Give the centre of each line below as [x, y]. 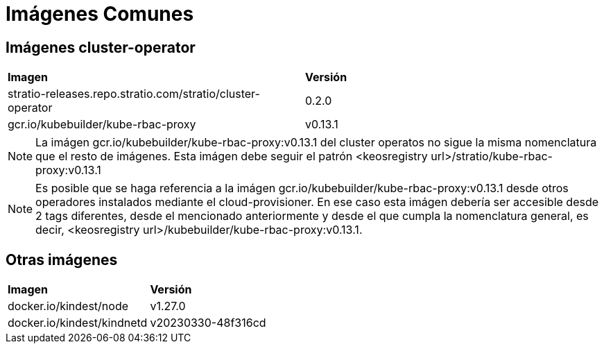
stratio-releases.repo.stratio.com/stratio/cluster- [134, 94]
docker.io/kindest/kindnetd [78, 323]
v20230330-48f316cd [208, 323]
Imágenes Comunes [100, 14]
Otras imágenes [62, 259]
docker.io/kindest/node [68, 306]
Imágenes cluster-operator [101, 47]
